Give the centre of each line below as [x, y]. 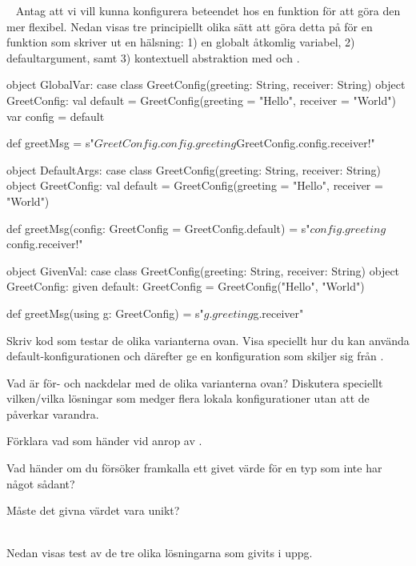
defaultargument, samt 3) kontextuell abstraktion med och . [153, 57]
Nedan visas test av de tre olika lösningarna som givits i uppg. [160, 553]
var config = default [56, 116]
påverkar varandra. [53, 413]
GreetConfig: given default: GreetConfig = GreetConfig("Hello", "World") [186, 286]
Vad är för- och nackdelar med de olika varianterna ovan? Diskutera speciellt [195, 382]
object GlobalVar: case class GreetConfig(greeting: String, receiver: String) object [206, 84]
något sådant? [41, 483]
